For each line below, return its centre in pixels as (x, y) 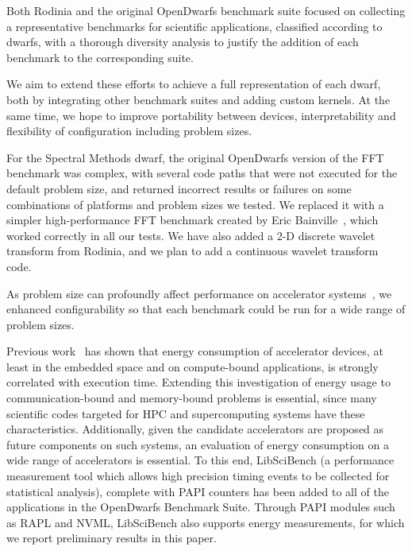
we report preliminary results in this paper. (112, 538)
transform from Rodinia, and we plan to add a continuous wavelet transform (193, 251)
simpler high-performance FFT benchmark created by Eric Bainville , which (193, 220)
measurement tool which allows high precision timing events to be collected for (198, 476)
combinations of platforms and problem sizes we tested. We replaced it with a (195, 204)
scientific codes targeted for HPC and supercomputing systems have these (186, 413)
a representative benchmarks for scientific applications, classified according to (194, 26)
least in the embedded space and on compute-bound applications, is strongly (193, 366)
